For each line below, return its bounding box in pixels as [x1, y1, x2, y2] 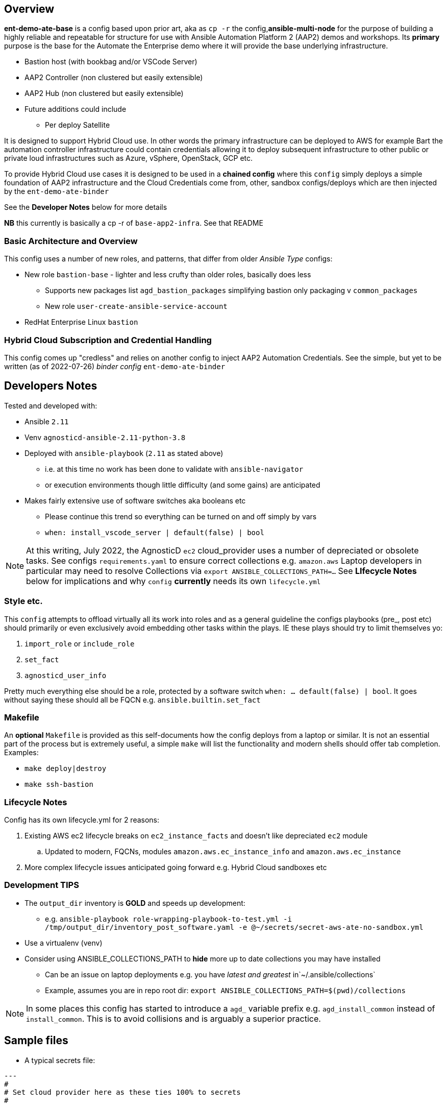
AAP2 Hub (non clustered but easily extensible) [24, 89, 184, 98]
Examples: [4, 748, 39, 757]
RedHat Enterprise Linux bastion [24, 318, 138, 327]
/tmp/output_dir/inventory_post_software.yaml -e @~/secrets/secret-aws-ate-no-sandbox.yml [45, 923, 424, 931]
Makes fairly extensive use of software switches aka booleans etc [24, 496, 246, 505]
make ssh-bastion [24, 780, 93, 789]
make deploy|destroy [24, 764, 107, 773]
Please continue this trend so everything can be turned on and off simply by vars [45, 512, 317, 521]
